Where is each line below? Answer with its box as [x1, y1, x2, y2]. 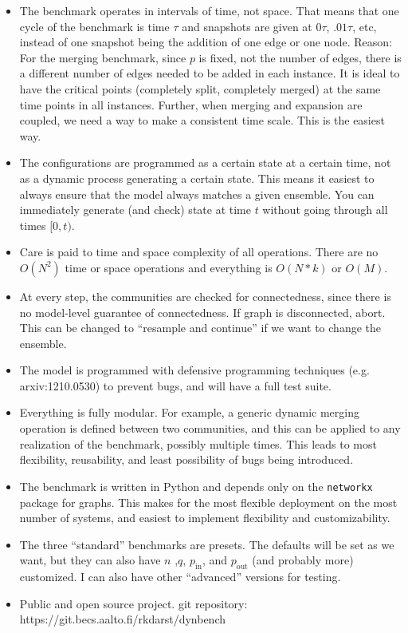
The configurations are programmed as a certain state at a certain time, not [19, 154, 391, 171]
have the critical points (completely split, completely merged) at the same [19, 80, 381, 97]
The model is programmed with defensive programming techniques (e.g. [19, 362, 370, 378]
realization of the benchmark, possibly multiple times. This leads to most [19, 435, 377, 452]
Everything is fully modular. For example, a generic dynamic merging [19, 404, 359, 421]
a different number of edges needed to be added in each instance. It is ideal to [19, 65, 400, 81]
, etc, [352, 18, 377, 34]
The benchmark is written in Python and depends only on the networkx [19, 477, 373, 494]
